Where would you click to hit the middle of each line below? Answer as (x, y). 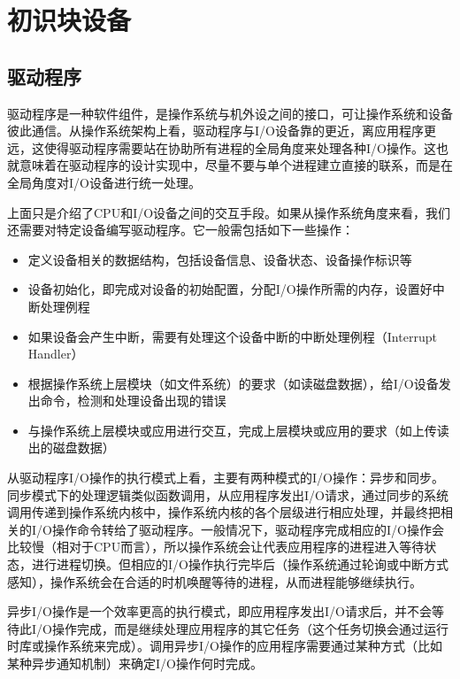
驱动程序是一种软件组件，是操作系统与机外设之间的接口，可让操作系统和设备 (230, 113)
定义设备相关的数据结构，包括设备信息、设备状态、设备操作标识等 (220, 259)
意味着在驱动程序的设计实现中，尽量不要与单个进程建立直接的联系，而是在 (236, 165)
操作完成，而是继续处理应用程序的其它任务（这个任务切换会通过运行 (250, 628)
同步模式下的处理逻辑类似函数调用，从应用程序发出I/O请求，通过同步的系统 (228, 494)
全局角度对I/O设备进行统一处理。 (104, 182)
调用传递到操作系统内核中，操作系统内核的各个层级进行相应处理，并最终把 (224, 512)
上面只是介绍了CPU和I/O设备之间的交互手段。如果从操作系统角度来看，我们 (229, 212)
